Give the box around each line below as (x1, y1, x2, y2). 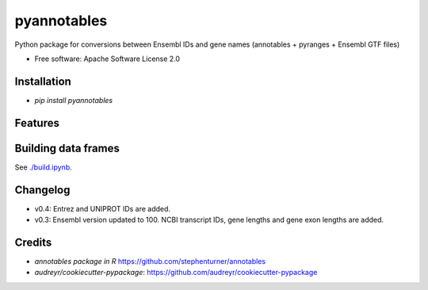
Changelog (14, 183, 71, 197)
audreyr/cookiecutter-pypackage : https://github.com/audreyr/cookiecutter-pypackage (34, 268, 318, 277)
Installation (14, 74, 71, 88)
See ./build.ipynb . (14, 162, 73, 172)
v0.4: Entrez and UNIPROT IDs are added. (34, 204, 170, 213)
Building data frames (14, 141, 120, 155)
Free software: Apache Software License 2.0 (34, 54, 181, 63)
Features (14, 116, 59, 130)
